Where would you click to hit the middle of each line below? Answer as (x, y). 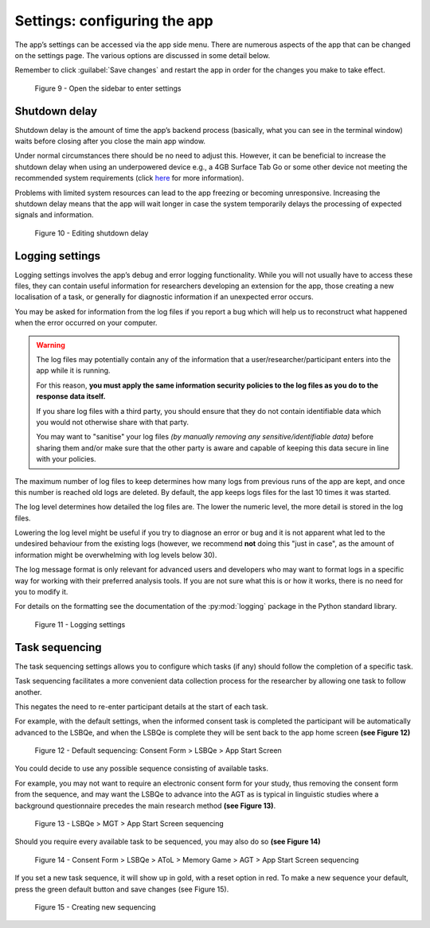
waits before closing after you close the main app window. (110, 141)
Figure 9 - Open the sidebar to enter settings (108, 88)
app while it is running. (73, 371)
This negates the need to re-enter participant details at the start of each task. (141, 706)
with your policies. (66, 459)
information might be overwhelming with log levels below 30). (116, 555)
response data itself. (71, 396)
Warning (51, 345)
